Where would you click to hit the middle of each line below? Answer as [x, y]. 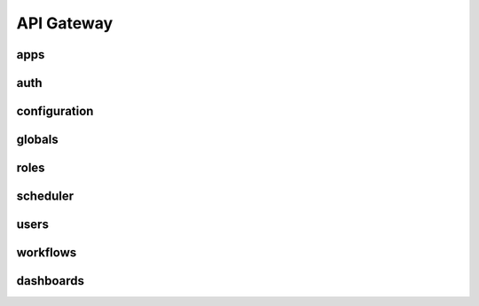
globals [37, 140]
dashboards [50, 281]
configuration [55, 111]
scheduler [45, 196]
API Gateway [65, 23]
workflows [47, 253]
